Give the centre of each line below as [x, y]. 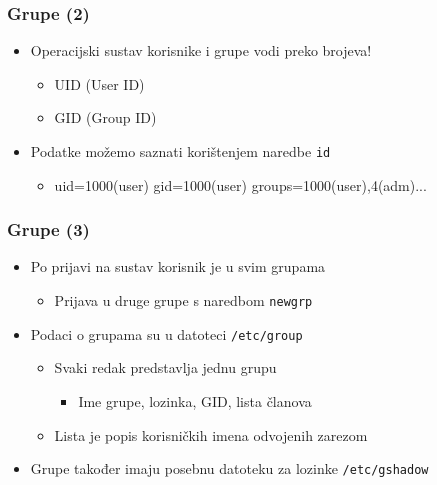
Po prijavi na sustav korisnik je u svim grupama [178, 266]
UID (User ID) [99, 83]
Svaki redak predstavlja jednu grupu [165, 367]
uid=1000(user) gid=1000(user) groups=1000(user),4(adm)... [240, 184]
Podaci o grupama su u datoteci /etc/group [166, 333]
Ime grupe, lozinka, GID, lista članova [195, 400]
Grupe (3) [48, 229]
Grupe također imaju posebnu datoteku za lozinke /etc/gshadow [229, 468]
